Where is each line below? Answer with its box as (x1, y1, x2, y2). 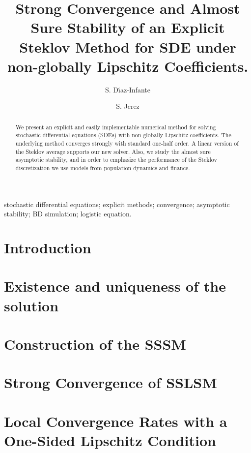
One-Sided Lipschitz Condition (4, 430, 216, 450)
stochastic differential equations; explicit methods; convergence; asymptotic (4, 199, 230, 209)
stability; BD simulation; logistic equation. (4, 209, 132, 219)
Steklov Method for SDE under (19, 36, 236, 57)
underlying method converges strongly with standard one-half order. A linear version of (15, 139, 239, 147)
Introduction (4, 237, 91, 257)
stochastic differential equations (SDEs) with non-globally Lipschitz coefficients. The (15, 131, 231, 139)
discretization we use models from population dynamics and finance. (15, 163, 190, 172)
